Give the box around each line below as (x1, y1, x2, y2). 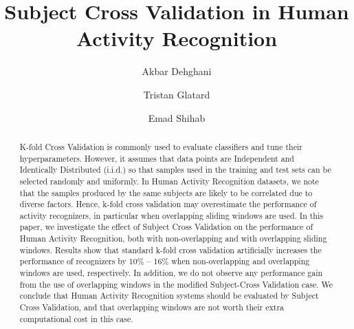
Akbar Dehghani (142, 64, 212, 78)
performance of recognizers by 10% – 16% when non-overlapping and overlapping (19, 255, 310, 267)
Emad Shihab (148, 110, 206, 125)
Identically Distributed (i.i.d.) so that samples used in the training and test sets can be (19, 164, 331, 176)
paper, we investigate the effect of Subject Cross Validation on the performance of (19, 221, 313, 233)
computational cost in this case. (19, 312, 133, 324)
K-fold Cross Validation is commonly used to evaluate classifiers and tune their (19, 140, 302, 152)
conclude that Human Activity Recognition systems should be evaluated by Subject (19, 290, 319, 301)
